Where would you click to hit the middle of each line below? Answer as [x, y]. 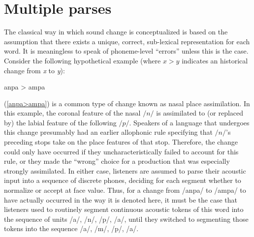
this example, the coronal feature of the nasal [72, 113]
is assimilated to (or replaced [200, 113]
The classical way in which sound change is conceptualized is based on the [116, 32]
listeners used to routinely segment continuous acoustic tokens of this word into [124, 209]
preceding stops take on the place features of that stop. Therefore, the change [121, 142]
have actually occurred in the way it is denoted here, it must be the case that [121, 199]
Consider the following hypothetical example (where [82, 60]
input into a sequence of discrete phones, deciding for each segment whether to [123, 180]
